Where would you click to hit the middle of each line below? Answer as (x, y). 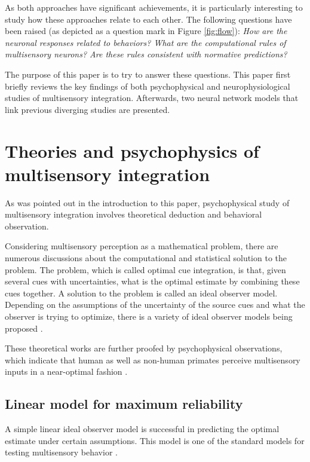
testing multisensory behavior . (61, 452)
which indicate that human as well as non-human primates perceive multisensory (153, 359)
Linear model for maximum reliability (124, 404)
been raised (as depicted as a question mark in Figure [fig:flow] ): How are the (146, 31)
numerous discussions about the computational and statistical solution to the (146, 258)
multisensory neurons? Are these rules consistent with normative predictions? (146, 54)
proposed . (24, 328)
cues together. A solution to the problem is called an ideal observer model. (141, 293)
